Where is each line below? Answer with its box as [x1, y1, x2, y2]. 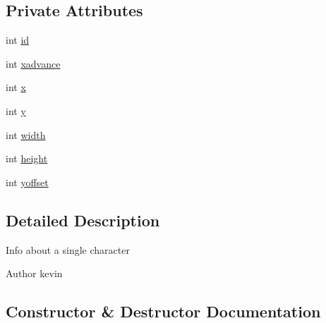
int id [6, 32, 30, 47]
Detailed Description [6, 209, 160, 231]
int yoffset [6, 174, 49, 189]
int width [6, 127, 46, 142]
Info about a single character [6, 242, 130, 257]
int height [6, 151, 48, 166]
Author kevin [6, 266, 63, 281]
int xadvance [6, 56, 61, 71]
